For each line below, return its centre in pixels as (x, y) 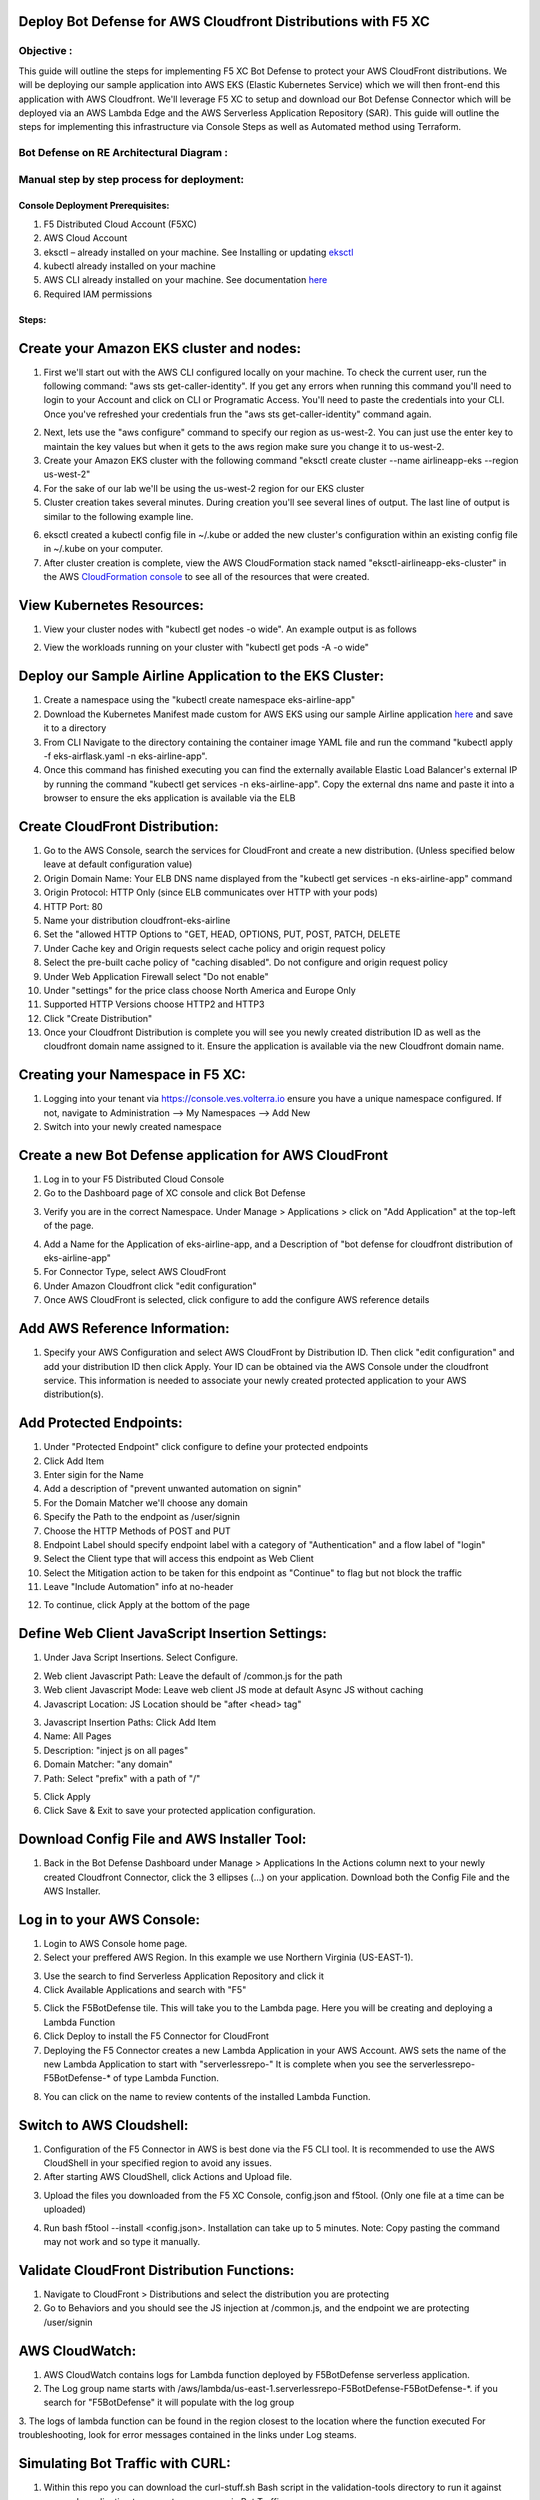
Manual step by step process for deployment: (131, 179)
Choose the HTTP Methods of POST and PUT (137, 1531)
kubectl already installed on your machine (129, 266)
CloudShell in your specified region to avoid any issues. (157, 2163)
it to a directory (75, 728)
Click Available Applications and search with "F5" (145, 1990)
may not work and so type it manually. (121, 2242)
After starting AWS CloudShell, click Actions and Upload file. (168, 2177)
